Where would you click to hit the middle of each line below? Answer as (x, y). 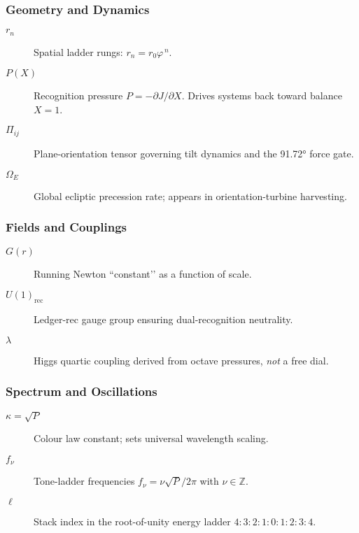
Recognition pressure (78, 95)
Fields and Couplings (66, 227)
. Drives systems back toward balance (262, 95)
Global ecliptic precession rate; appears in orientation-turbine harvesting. (190, 196)
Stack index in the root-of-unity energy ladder (132, 521)
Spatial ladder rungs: (78, 51)
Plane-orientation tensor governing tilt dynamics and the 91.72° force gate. (194, 153)
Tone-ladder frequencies (84, 481)
